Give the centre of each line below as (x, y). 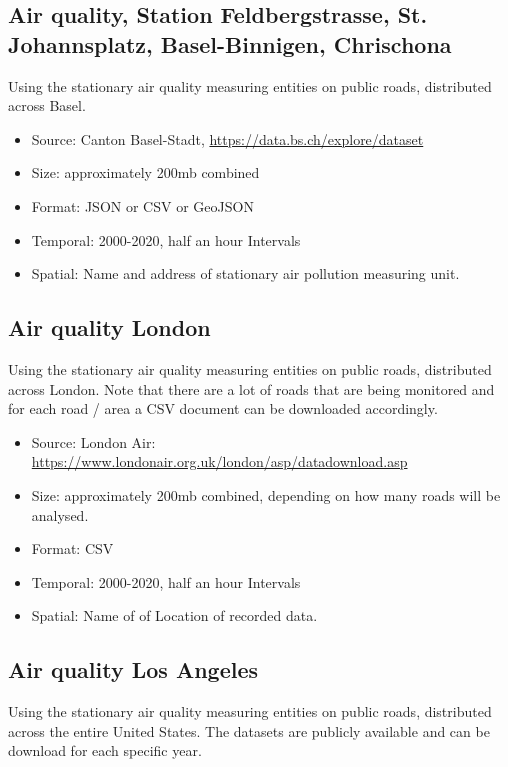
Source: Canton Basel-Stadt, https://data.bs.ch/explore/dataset (227, 138)
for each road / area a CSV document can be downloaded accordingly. (223, 408)
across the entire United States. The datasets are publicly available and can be (249, 730)
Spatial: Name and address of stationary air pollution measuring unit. (245, 273)
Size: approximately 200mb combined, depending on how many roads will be (266, 494)
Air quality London (109, 327)
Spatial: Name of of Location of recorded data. (174, 615)
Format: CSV (72, 548)
